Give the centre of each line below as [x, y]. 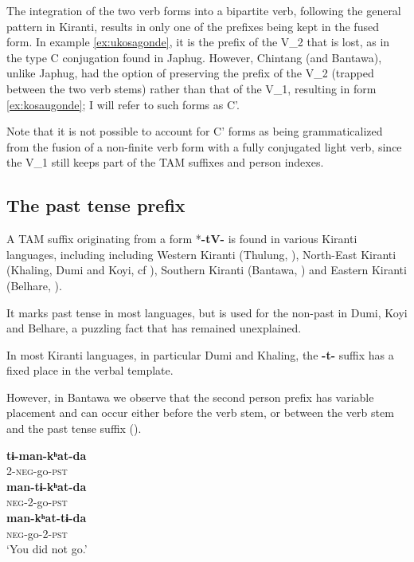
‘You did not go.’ [47, 549]
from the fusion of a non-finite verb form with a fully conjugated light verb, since [204, 146]
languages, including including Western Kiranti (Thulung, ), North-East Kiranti [201, 254]
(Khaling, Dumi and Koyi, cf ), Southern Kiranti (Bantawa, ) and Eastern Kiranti [207, 270]
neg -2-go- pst [37, 502]
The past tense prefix [96, 205]
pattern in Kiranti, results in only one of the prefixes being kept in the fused [193, 26]
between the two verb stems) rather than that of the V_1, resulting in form [191, 88]
